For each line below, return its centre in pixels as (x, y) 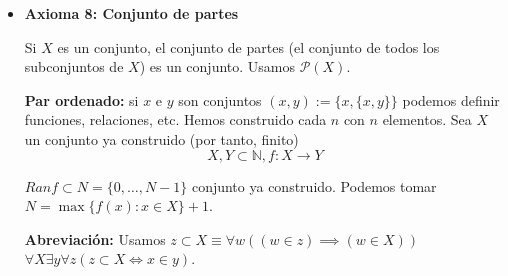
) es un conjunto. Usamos (217, 66)
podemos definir (451, 99)
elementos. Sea (427, 119)
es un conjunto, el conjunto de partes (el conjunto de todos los (248, 46)
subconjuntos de (74, 66)
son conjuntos (220, 99)
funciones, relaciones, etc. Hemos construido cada (175, 119)
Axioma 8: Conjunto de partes (131, 13)
